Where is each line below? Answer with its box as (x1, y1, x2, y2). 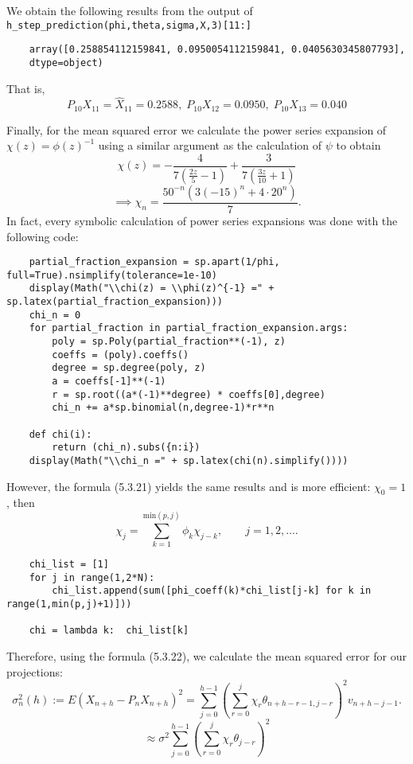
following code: (6, 228, 79, 244)
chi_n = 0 (29, 309, 81, 321)
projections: (6, 663, 63, 680)
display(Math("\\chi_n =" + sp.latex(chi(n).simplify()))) (29, 454, 349, 466)
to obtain (336, 137, 381, 154)
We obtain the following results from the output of (6, 2, 253, 18)
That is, (6, 80, 45, 96)
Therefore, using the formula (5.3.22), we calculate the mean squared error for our (6, 648, 407, 665)
